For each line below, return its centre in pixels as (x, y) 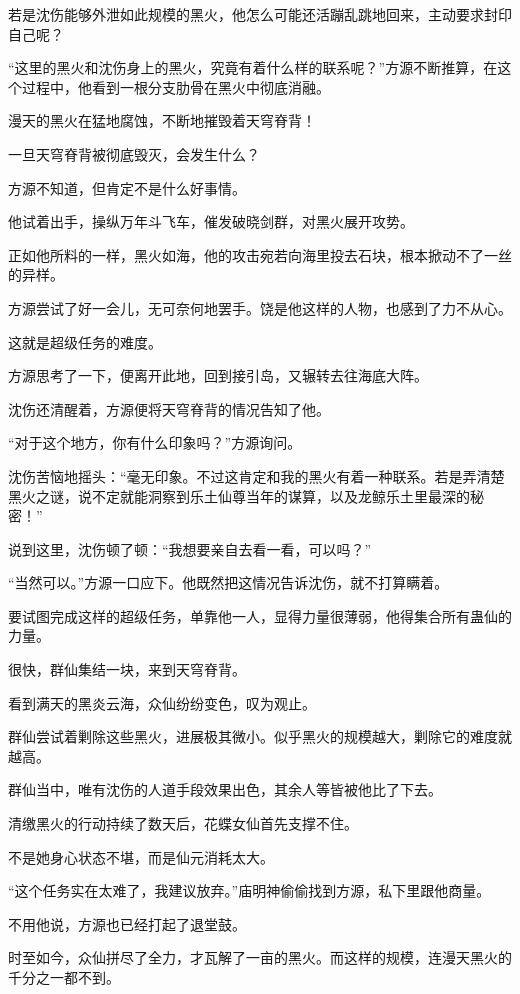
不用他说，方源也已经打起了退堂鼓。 (127, 923)
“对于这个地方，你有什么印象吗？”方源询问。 (155, 442)
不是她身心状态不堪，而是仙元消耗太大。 (141, 856)
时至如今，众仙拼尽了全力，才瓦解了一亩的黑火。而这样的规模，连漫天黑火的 (260, 957)
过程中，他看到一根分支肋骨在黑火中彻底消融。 (175, 86)
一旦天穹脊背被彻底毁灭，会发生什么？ (134, 153)
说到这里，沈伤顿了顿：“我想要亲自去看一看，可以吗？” (190, 548)
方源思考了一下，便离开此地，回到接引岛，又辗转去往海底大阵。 (218, 375)
